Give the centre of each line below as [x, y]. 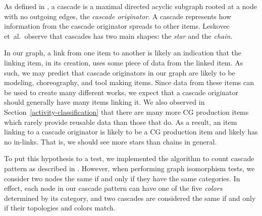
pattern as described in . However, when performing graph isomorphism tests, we [129, 168]
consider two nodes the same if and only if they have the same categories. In [122, 178]
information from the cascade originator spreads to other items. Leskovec [117, 26]
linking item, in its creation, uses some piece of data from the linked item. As [124, 62]
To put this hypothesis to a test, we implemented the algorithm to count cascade [129, 158]
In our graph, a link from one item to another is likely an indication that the [123, 53]
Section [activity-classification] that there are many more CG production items [126, 112]
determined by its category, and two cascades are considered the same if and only [130, 198]
